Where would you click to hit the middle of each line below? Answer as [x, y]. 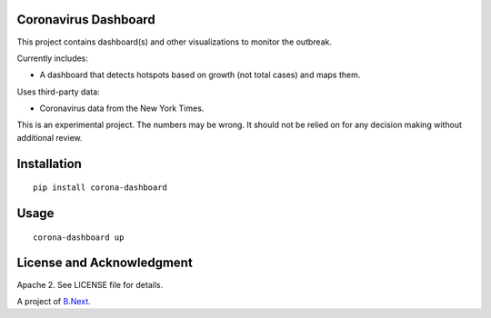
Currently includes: [52, 58]
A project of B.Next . [54, 301]
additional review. [50, 137]
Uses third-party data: [58, 92]
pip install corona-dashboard [100, 188]
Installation [49, 164]
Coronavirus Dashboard [86, 20]
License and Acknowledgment [105, 263]
